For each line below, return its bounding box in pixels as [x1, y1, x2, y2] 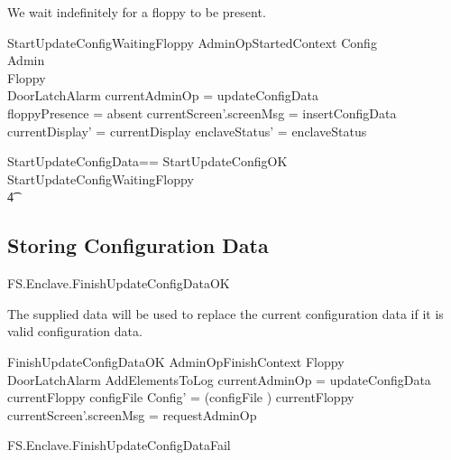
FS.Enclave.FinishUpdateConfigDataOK [7, 274, 230, 293]
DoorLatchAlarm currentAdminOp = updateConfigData [7, 86, 318, 105]
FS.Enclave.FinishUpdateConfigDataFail [7, 436, 231, 455]
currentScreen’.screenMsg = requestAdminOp [7, 405, 257, 424]
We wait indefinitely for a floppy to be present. [7, 3, 266, 21]
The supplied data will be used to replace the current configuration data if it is [7, 304, 444, 323]
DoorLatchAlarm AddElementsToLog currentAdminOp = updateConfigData [7, 370, 431, 389]
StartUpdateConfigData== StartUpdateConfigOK [7, 152, 288, 171]
